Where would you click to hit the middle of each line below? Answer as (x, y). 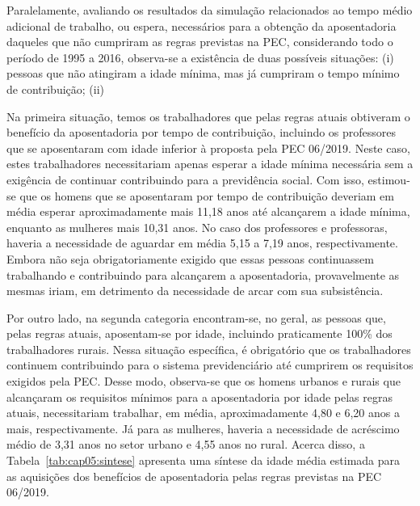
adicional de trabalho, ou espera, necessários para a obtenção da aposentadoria (202, 25)
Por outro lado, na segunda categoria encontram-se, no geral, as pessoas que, (196, 317)
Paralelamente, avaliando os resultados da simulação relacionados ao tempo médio (210, 10)
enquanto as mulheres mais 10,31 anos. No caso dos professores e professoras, (197, 227)
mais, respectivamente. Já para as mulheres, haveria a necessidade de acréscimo (203, 428)
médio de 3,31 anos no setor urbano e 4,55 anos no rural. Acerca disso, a (186, 444)
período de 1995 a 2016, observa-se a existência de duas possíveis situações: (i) (200, 57)
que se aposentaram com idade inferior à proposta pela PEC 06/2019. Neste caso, (208, 148)
